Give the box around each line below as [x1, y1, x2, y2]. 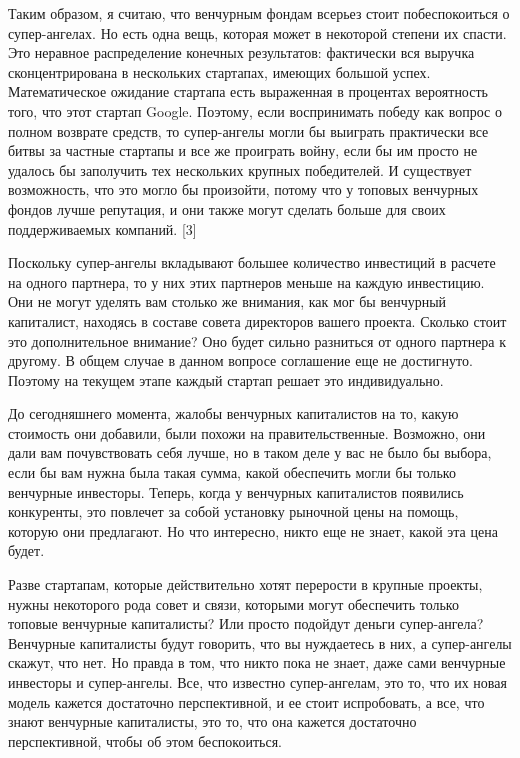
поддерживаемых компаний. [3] [8, 218, 197, 239]
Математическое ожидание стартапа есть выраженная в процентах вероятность [8, 81, 488, 102]
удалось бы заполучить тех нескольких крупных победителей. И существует [8, 159, 472, 180]
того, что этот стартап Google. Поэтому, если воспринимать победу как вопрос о [8, 100, 502, 121]
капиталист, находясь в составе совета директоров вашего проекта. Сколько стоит [8, 310, 507, 331]
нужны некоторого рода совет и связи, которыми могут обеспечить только [8, 593, 459, 614]
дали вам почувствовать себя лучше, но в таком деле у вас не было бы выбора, [8, 442, 492, 463]
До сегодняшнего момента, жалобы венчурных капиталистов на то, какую [8, 403, 459, 424]
